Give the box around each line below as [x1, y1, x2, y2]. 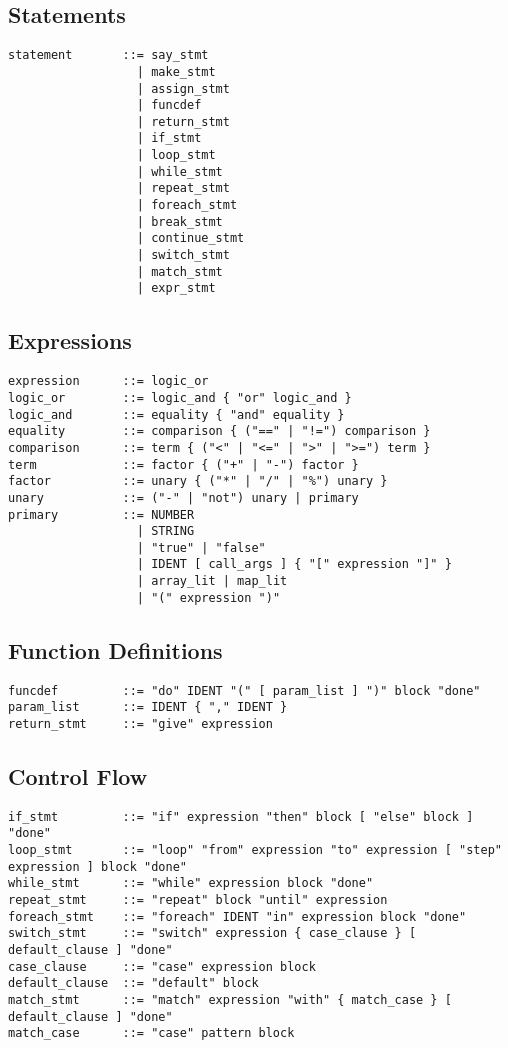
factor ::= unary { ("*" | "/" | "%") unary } [8, 474, 388, 489]
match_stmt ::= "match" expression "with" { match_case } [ [8, 993, 452, 1008]
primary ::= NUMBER [8, 507, 195, 522]
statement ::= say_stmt [8, 48, 209, 63]
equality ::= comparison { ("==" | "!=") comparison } [8, 424, 431, 439]
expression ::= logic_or [8, 374, 209, 389]
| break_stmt [136, 214, 223, 229]
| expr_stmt [136, 281, 216, 296]
